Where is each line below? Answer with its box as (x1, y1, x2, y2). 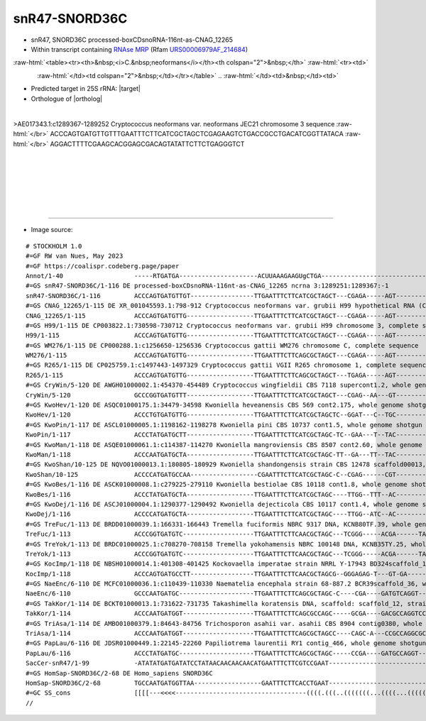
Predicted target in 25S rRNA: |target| (31, 84, 141, 93)
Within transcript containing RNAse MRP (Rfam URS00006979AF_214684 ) (31, 45, 248, 53)
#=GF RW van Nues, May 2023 (26, 252, 124, 260)
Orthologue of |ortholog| (31, 94, 103, 103)
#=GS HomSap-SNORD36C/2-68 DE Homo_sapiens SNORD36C (26, 669, 213, 677)
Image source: (31, 226, 73, 234)
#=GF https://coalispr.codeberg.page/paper (26, 262, 180, 270)
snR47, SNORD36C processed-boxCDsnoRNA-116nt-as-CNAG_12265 (31, 35, 234, 44)
